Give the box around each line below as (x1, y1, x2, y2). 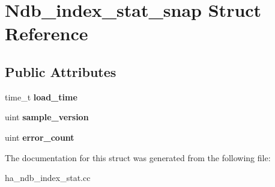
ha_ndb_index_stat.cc (5, 171, 91, 184)
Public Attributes (5, 62, 116, 81)
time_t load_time (5, 90, 77, 103)
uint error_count (5, 130, 74, 143)
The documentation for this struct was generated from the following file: (5, 151, 271, 164)
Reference (5, 21, 88, 46)
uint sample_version (5, 111, 89, 123)
